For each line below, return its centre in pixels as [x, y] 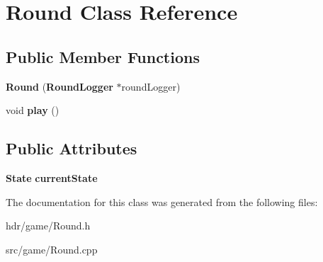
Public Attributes [72, 148]
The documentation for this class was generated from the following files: [162, 201]
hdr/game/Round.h [48, 226]
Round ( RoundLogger [59, 86]
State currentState [52, 177]
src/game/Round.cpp [52, 249]
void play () [33, 110]
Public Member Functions [103, 56]
